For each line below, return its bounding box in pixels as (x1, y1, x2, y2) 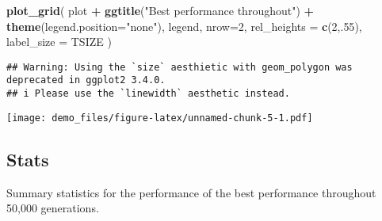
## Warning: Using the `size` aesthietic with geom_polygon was (6, 61, 353, 73)
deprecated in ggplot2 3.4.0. (6, 74, 166, 86)
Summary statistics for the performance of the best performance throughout (6, 184, 376, 200)
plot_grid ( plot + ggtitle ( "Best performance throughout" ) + (6, 2, 315, 18)
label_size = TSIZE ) (6, 33, 112, 50)
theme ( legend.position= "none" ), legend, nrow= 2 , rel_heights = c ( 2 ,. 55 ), (6, 17, 362, 34)
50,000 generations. (6, 200, 99, 216)
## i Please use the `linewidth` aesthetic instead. (6, 88, 290, 100)
